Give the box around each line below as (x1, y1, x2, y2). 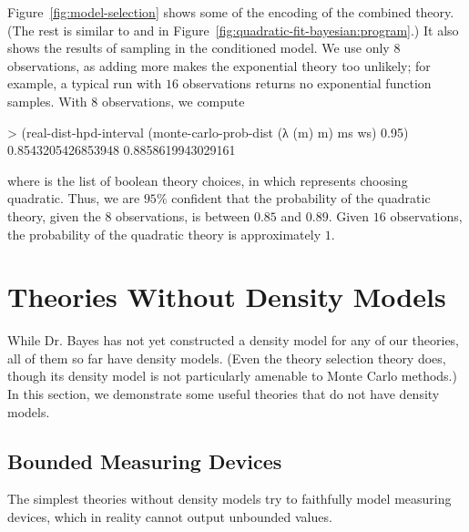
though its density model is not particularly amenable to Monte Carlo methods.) (7, 366, 457, 385)
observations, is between (116, 206, 250, 225)
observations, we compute (101, 91, 245, 110)
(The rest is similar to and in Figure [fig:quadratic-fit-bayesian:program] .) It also (7, 20, 459, 39)
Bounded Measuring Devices (7, 446, 282, 475)
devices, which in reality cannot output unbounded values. (7, 507, 332, 527)
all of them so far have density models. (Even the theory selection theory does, (7, 348, 446, 367)
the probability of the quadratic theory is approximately (7, 224, 321, 243)
